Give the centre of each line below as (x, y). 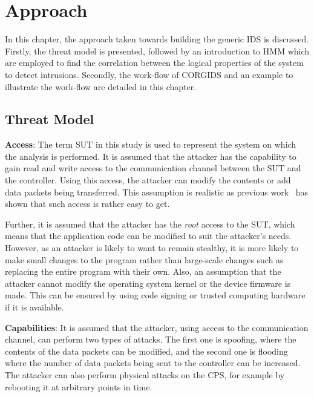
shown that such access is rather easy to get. (87, 204)
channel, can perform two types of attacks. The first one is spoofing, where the (151, 339)
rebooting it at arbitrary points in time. (79, 386)
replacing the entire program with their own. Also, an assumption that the (143, 271)
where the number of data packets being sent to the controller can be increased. (153, 363)
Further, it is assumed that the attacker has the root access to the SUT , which (150, 224)
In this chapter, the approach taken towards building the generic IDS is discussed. (157, 39)
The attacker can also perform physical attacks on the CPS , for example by (145, 374)
